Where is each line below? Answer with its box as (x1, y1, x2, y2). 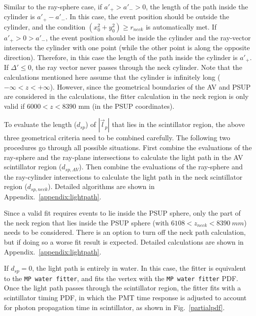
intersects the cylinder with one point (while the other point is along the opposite (4, 42, 250, 53)
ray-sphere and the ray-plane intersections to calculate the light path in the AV (4, 152, 243, 162)
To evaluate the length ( (4, 119, 77, 129)
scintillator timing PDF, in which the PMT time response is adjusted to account (4, 292, 247, 302)
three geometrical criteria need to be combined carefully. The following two (4, 132, 230, 143)
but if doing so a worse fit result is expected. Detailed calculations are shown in (4, 237, 244, 247)
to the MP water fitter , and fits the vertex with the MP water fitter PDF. (4, 273, 238, 283)
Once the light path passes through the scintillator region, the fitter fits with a (4, 283, 241, 293)
